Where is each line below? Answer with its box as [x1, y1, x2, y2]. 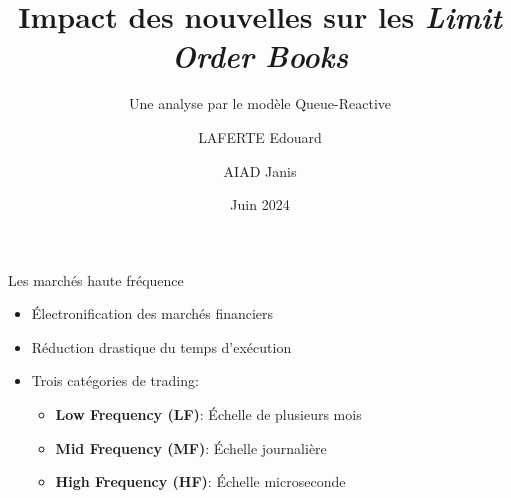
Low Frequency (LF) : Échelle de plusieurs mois [55, 404, 362, 425]
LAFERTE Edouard [198, 126, 322, 147]
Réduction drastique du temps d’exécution [31, 336, 292, 357]
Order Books [171, 35, 349, 77]
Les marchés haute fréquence [8, 269, 184, 290]
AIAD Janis [223, 160, 297, 181]
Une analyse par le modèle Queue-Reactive [129, 93, 391, 114]
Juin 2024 [230, 194, 290, 215]
